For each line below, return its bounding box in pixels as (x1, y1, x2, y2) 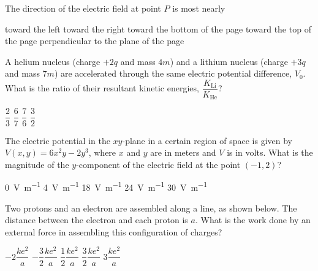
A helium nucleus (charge (5, 55, 100, 67)
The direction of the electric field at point (5, 2, 161, 14)
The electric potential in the (5, 134, 110, 147)
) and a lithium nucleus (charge (170, 55, 288, 67)
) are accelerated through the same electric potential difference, (54, 67, 292, 80)
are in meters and (150, 146, 216, 159)
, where (88, 146, 116, 159)
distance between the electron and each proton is (5, 213, 188, 226)
